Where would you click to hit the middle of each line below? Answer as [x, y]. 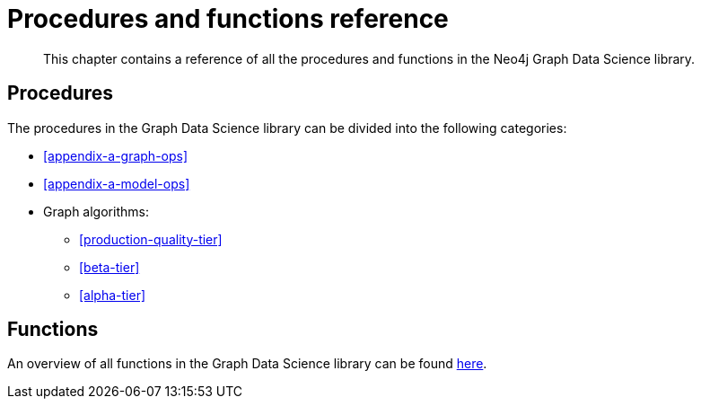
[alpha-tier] [113, 295]
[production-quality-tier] [151, 239]
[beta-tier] [110, 267]
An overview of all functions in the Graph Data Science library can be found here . [247, 364]
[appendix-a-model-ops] [117, 183]
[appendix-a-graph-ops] [116, 155]
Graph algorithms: [96, 211]
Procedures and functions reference [228, 19]
